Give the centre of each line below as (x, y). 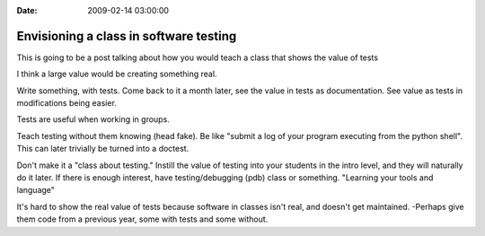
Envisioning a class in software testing (127, 36)
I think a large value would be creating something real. (117, 74)
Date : (27, 10)
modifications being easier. (66, 103)
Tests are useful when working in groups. (93, 119)
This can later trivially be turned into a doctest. (103, 149)
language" (36, 190)
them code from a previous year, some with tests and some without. (142, 219)
